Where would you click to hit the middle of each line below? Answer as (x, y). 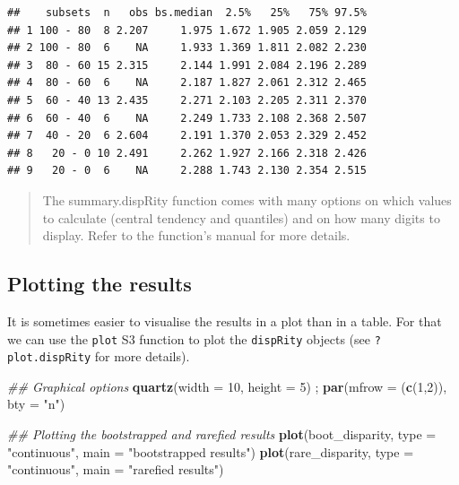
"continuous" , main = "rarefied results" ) (116, 469)
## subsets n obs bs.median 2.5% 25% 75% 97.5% (187, 13)
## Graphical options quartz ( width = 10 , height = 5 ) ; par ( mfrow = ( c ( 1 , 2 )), (227, 386)
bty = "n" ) (36, 404)
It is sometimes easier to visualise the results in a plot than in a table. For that (225, 320)
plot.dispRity (49, 358)
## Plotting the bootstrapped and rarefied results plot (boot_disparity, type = (222, 434)
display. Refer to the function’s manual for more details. (196, 235)
